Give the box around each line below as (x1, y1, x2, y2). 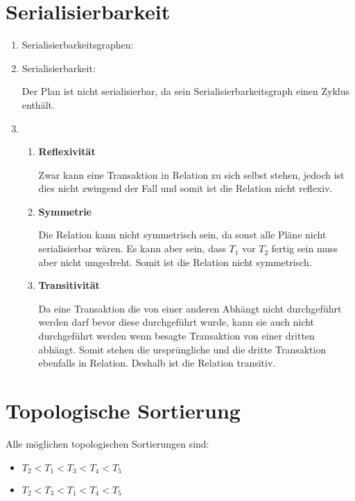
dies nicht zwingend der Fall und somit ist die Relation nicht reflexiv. (38, 181, 333, 195)
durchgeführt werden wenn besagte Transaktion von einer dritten (38, 328, 315, 343)
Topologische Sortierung (6, 396, 241, 424)
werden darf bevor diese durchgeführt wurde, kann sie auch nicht (38, 315, 315, 329)
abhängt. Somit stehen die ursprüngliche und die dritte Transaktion (38, 342, 327, 356)
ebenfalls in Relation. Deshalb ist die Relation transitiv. (38, 355, 276, 370)
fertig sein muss (271, 241, 338, 256)
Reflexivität (38, 144, 96, 159)
